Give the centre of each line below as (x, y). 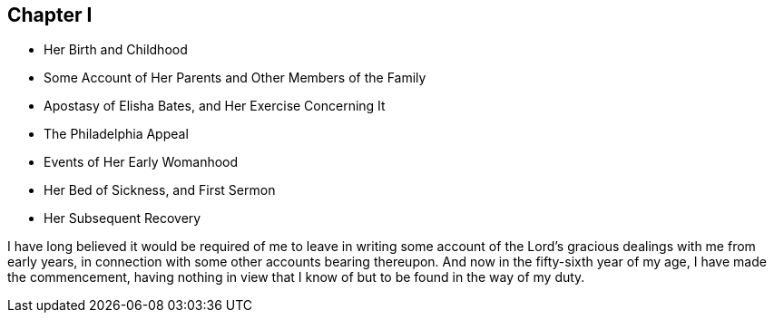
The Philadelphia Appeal (116, 134)
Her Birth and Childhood (116, 50)
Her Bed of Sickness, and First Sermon (160, 190)
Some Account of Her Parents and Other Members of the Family (235, 78)
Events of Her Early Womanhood (141, 162)
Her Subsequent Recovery (122, 218)
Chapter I (50, 15)
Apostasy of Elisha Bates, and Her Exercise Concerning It (215, 106)
